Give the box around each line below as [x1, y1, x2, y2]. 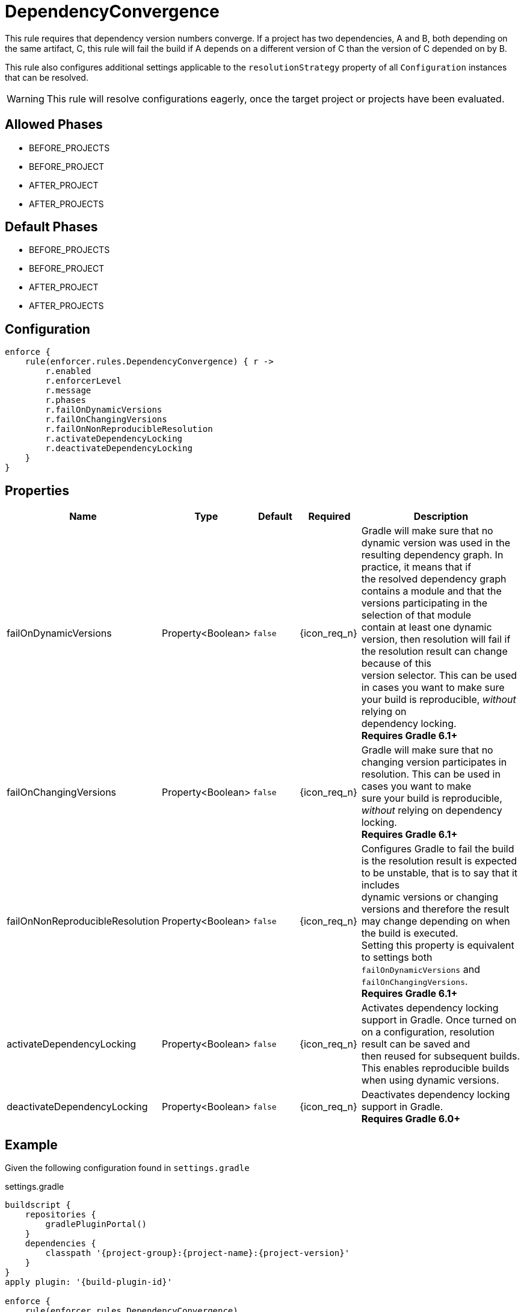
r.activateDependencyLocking [45, 434, 183, 444]
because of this [361, 657, 431, 670]
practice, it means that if [361, 561, 472, 573]
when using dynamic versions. [361, 1074, 499, 1087]
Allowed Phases [5, 117, 103, 133]
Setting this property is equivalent [361, 939, 514, 952]
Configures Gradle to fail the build [361, 843, 514, 855]
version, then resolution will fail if [361, 633, 511, 646]
